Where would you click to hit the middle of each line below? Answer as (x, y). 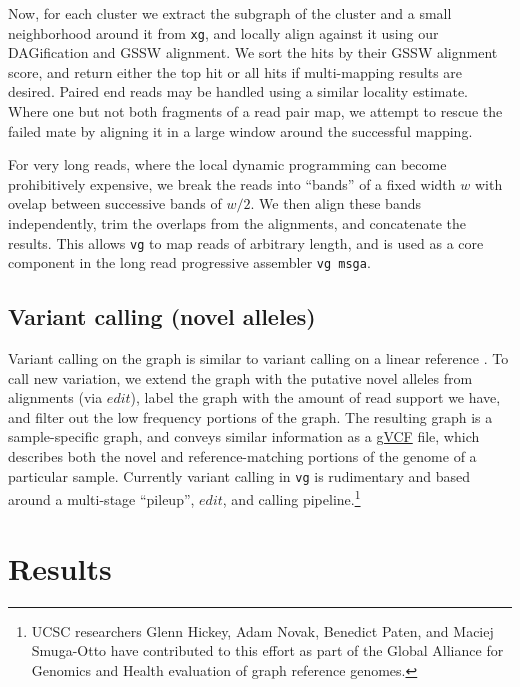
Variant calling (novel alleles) (162, 316)
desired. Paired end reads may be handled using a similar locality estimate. (238, 91)
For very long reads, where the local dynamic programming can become (227, 164)
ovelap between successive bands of (115, 203)
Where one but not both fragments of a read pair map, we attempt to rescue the (255, 111)
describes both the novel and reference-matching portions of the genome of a (242, 456)
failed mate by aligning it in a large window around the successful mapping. (240, 130)
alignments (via (55, 397)
